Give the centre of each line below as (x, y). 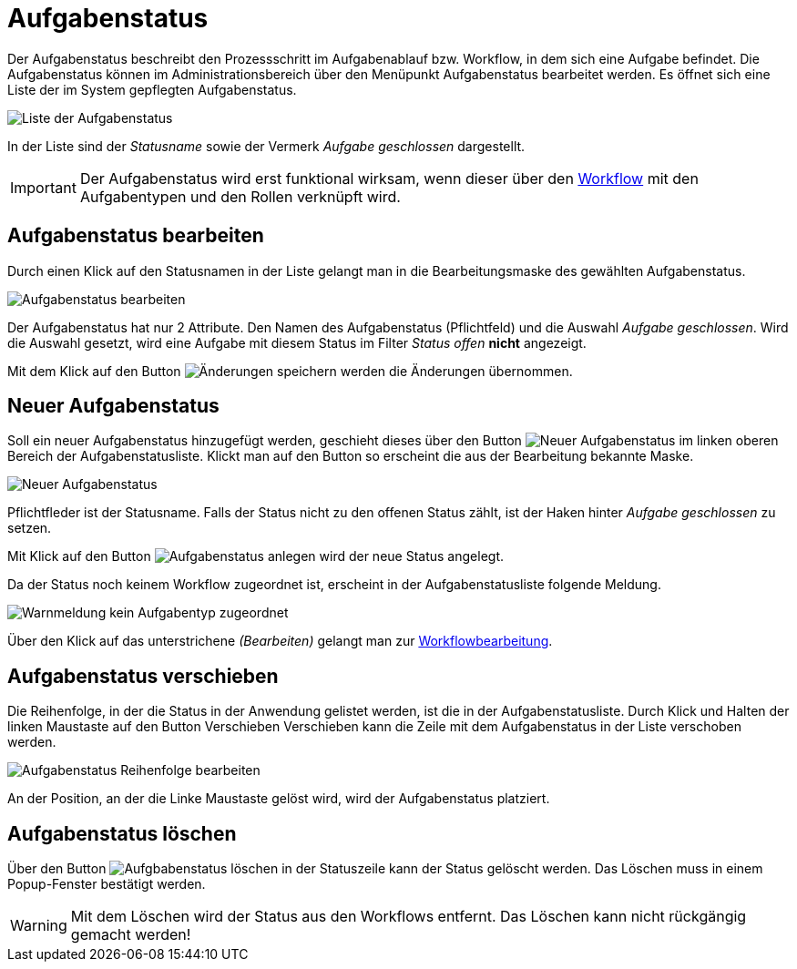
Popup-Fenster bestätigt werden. (107, 884)
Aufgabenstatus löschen (122, 833)
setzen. (30, 528)
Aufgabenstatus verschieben (143, 676)
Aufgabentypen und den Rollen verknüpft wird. (240, 196)
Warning (39, 926)
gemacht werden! (131, 935)
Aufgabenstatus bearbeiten (136, 236)
